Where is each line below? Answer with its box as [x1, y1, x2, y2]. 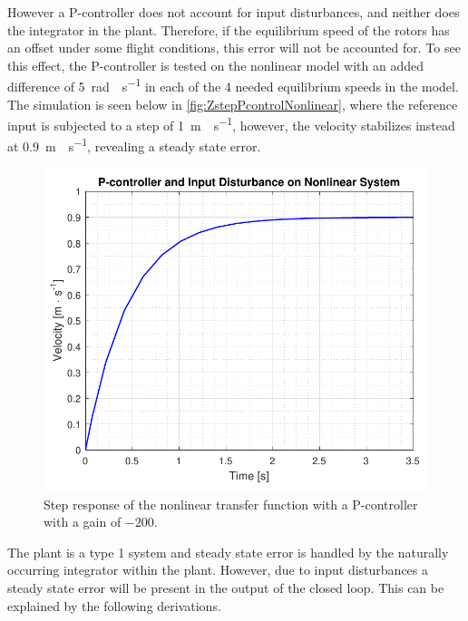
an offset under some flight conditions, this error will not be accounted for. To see [7, 38, 461, 57]
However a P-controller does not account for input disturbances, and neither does [7, 3, 460, 21]
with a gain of [44, 512, 122, 531]
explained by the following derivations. [7, 596, 221, 615]
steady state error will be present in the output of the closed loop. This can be [7, 578, 444, 597]
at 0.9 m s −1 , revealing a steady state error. [7, 134, 261, 156]
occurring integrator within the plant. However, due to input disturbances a [7, 560, 428, 579]
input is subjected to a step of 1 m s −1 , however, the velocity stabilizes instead [7, 113, 455, 134]
